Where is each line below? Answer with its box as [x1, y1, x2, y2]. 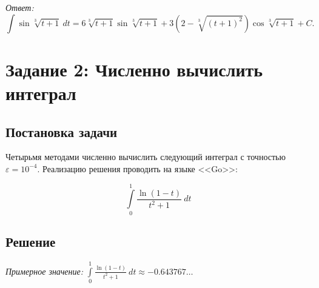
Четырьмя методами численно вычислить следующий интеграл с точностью [5, 150, 286, 163]
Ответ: [5, 1, 34, 13]
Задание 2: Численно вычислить [5, 56, 263, 81]
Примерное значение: [5, 264, 84, 277]
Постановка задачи [5, 122, 118, 141]
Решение [5, 232, 56, 251]
